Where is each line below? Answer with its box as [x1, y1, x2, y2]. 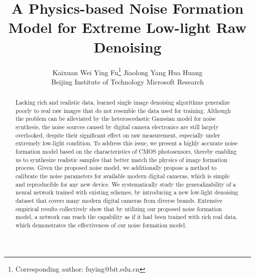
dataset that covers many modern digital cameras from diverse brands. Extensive [15, 196, 223, 205]
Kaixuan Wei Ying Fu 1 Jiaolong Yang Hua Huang [52, 65, 203, 77]
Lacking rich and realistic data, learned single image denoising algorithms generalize [15, 98, 230, 107]
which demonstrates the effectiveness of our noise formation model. [15, 221, 186, 229]
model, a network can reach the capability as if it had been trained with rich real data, [15, 213, 237, 221]
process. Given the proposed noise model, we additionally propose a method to [15, 164, 217, 172]
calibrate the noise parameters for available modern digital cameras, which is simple [15, 172, 229, 180]
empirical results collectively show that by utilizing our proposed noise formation [15, 204, 222, 213]
